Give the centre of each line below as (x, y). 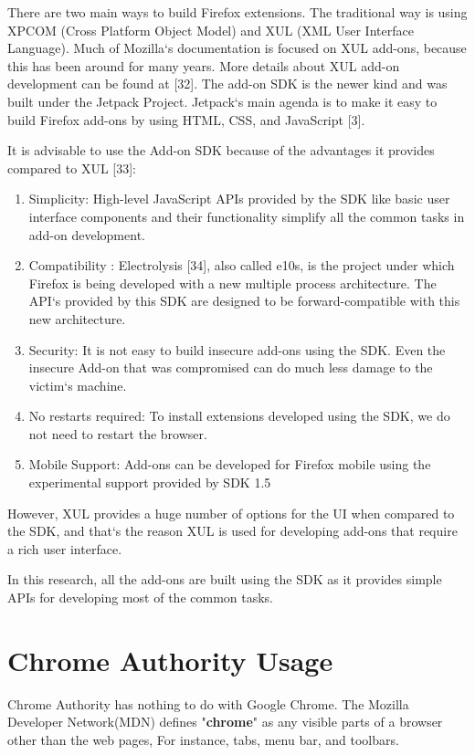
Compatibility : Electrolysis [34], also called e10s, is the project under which (242, 265)
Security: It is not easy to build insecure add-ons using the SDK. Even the (237, 349)
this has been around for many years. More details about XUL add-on (204, 65)
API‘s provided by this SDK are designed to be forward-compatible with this (244, 301)
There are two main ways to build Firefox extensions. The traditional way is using (237, 12)
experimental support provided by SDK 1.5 (150, 482)
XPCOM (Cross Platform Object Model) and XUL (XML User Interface (211, 30)
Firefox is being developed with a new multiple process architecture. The (232, 283)
